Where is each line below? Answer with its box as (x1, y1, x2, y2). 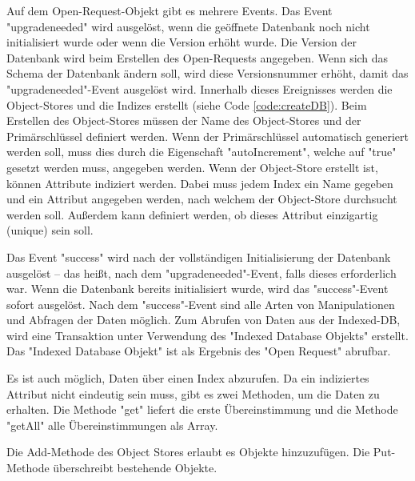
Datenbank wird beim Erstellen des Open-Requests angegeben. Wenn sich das (6, 49, 389, 66)
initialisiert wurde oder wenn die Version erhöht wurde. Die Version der (6, 34, 357, 50)
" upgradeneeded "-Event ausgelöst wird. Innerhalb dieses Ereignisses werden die (6, 80, 393, 97)
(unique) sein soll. (6, 222, 94, 238)
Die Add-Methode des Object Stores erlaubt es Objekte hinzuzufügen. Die (6, 443, 370, 460)
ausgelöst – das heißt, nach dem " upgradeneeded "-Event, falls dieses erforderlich (6, 264, 397, 281)
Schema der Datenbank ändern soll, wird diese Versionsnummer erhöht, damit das (6, 65, 409, 82)
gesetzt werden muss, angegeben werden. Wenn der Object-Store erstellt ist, (6, 158, 378, 175)
